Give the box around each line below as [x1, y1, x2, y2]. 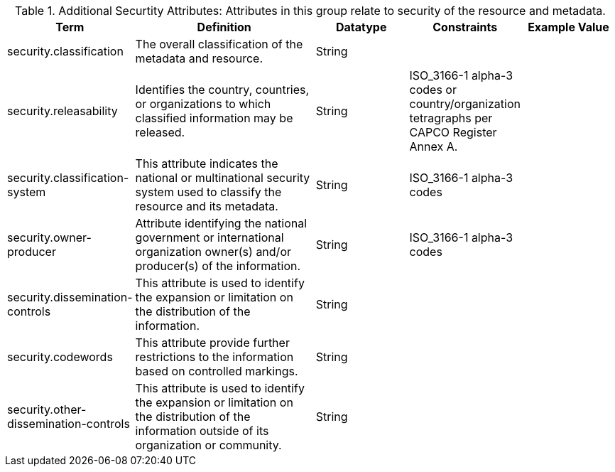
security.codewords [7, 350, 113, 364]
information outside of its [135, 424, 269, 438]
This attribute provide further [135, 336, 290, 350]
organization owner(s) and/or [135, 245, 291, 259]
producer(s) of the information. [135, 259, 301, 273]
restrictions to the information [135, 350, 294, 364]
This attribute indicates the [135, 156, 278, 171]
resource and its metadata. [135, 199, 278, 213]
